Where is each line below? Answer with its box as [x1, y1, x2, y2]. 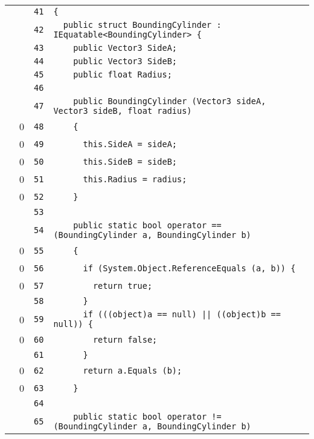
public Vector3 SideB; [73, 56, 178, 66]
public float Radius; [73, 70, 172, 79]
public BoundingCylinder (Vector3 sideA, [73, 96, 266, 106]
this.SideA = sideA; [83, 139, 177, 149]
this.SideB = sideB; [83, 156, 177, 167]
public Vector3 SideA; [73, 43, 178, 53]
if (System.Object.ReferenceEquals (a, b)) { [83, 263, 296, 273]
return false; [92, 334, 158, 345]
